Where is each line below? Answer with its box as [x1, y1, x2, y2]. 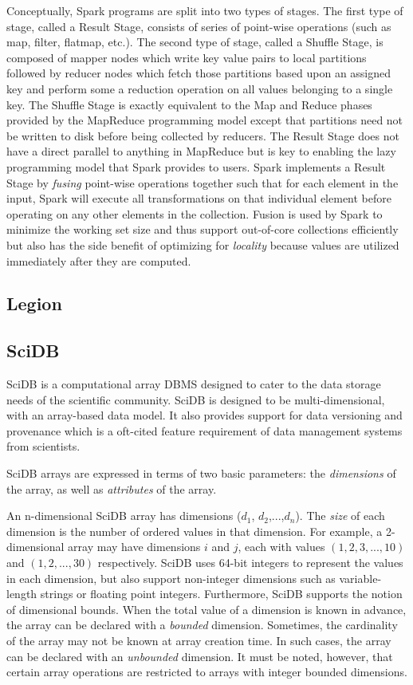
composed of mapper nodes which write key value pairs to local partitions [6, 49, 367, 65]
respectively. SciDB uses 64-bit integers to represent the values [97, 554, 403, 571]
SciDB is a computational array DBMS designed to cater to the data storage [6, 376, 381, 392]
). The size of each [295, 507, 385, 524]
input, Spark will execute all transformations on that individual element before [6, 190, 391, 207]
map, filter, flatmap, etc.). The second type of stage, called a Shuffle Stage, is [6, 33, 383, 50]
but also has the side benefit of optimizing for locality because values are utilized [6, 236, 399, 253]
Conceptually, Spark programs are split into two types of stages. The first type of [6, 2, 403, 18]
